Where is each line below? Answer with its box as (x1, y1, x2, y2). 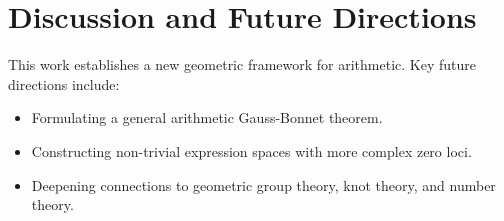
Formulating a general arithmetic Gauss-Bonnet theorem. (31, 107, 383, 128)
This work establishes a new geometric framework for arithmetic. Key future (8, 54, 476, 75)
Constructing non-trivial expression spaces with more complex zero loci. (31, 140, 472, 161)
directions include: (8, 73, 120, 94)
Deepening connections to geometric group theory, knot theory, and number (31, 174, 496, 195)
